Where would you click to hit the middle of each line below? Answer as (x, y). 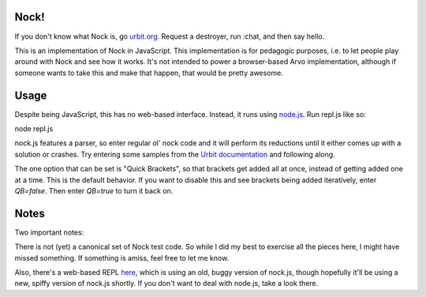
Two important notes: (49, 232)
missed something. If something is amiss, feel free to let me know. (122, 258)
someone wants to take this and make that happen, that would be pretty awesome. (149, 73)
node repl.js (34, 128)
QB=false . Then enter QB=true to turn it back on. (94, 190)
